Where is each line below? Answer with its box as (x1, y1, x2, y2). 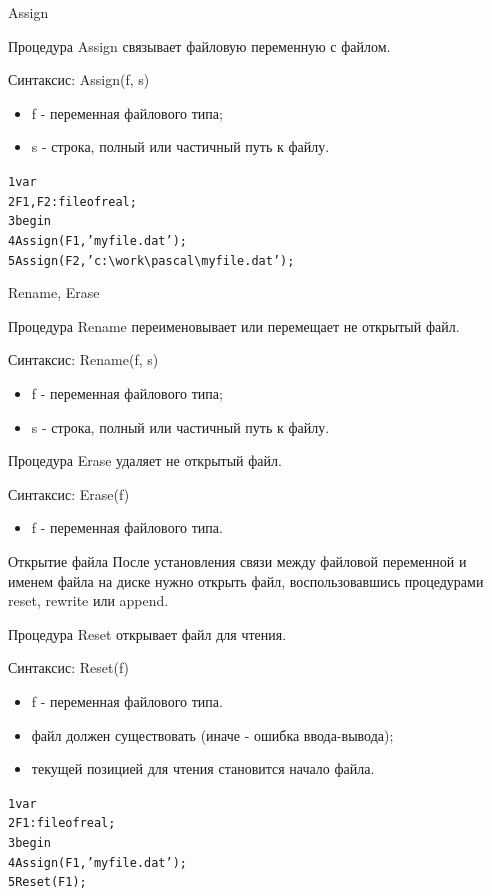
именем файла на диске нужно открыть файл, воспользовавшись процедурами (8, 570, 484, 591)
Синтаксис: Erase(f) (8, 483, 130, 504)
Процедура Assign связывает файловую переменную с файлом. (8, 35, 391, 56)
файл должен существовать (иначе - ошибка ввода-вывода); (31, 724, 394, 745)
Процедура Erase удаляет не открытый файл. (8, 450, 282, 471)
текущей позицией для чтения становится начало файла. (31, 758, 375, 779)
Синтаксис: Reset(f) (8, 657, 130, 678)
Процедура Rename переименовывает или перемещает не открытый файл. (8, 315, 460, 336)
